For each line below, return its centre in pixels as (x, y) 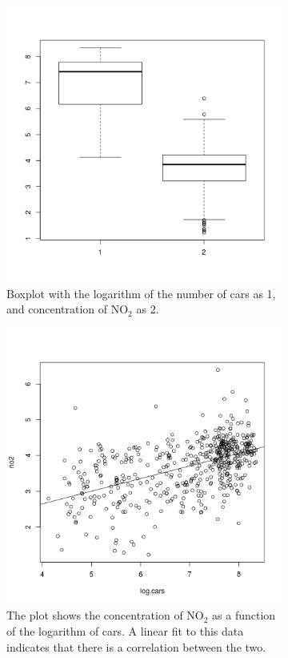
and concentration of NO (68, 309)
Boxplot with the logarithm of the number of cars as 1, (141, 293)
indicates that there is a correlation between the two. (136, 646)
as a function (244, 615)
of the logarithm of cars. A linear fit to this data (125, 630)
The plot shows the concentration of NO (105, 615)
